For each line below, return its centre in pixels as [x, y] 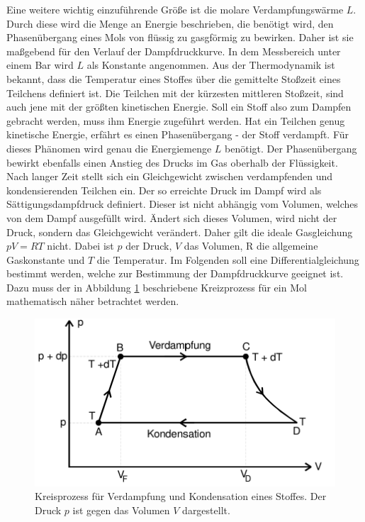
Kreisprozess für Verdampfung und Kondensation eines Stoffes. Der [181, 496]
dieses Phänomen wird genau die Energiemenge [109, 148]
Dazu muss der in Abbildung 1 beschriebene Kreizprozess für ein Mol [157, 287]
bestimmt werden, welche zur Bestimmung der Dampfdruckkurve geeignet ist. [175, 273]
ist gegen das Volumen [121, 510]
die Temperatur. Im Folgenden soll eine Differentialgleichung [228, 259]
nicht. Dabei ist [80, 246]
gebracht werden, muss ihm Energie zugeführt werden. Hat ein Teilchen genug [176, 120]
